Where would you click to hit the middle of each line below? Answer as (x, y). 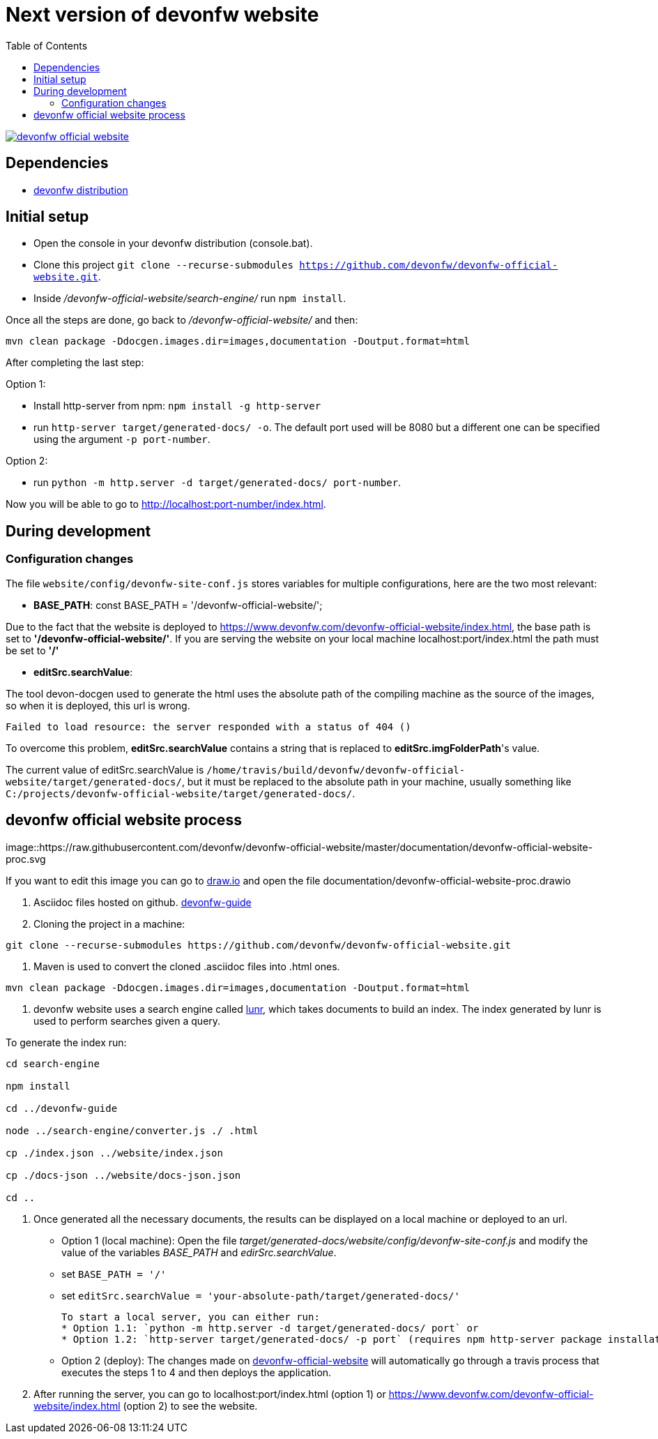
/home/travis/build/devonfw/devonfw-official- (336, 770)
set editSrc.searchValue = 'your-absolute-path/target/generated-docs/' (261, 1295)
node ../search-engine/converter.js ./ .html (132, 1130)
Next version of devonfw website (162, 15)
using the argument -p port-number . (122, 439)
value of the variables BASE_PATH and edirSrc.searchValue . (199, 1252)
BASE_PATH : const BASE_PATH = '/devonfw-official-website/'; (178, 605)
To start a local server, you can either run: (191, 1317)
